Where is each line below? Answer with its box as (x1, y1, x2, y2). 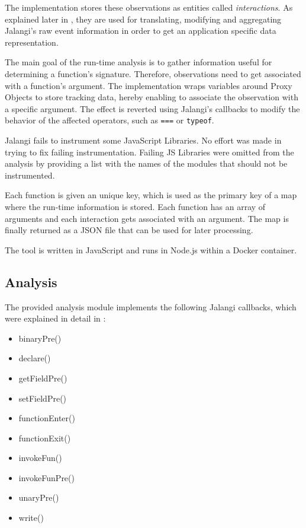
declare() (18, 352, 51, 364)
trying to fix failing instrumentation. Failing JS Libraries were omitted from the (5, 145, 294, 158)
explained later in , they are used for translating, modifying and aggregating (5, 12, 282, 25)
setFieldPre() (18, 392, 67, 404)
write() (18, 511, 44, 524)
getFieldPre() (18, 371, 67, 384)
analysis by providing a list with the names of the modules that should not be (5, 157, 288, 170)
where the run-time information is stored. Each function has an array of (5, 200, 266, 212)
